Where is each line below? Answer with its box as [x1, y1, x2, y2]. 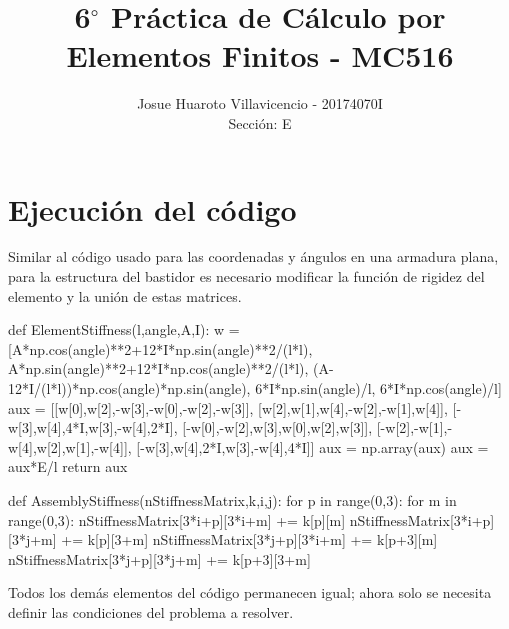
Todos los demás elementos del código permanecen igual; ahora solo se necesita [8, 582, 492, 603]
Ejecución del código [8, 188, 297, 229]
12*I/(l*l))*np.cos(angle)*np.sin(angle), [8, 378, 251, 398]
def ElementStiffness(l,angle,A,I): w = [8, 319, 240, 340]
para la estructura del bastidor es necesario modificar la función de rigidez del [8, 266, 485, 287]
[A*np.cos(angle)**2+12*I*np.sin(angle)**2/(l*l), [8, 338, 313, 359]
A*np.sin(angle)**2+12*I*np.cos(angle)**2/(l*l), [8, 358, 309, 379]
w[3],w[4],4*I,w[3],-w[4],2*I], [8, 417, 178, 438]
